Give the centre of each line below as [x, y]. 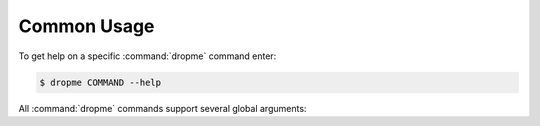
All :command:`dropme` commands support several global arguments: [162, 108]
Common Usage [86, 26]
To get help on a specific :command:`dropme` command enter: [147, 56]
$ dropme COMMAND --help [100, 82]
